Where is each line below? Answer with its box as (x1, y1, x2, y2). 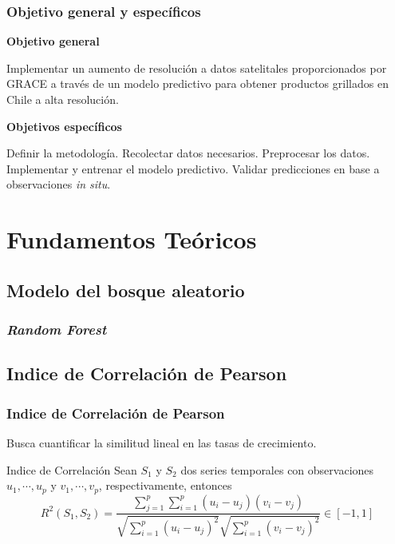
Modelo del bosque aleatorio (6, 277, 245, 302)
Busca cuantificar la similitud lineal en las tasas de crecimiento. (6, 434, 317, 451)
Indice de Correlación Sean (6, 461, 137, 478)
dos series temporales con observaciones (180, 461, 374, 478)
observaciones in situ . (6, 176, 111, 193)
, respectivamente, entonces (98, 477, 232, 494)
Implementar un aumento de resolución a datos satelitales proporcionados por (6, 59, 387, 76)
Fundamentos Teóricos (6, 223, 257, 256)
